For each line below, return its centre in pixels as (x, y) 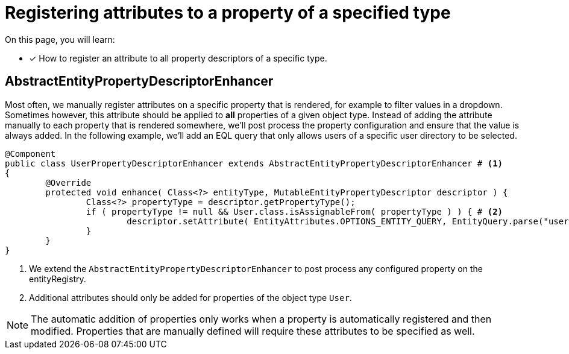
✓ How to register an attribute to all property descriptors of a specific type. (178, 58)
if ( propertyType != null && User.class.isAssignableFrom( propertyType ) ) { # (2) (294, 211)
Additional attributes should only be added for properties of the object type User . (190, 297)
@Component (30, 153)
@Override (68, 182)
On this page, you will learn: (60, 39)
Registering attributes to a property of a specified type (228, 13)
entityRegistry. (58, 279)
